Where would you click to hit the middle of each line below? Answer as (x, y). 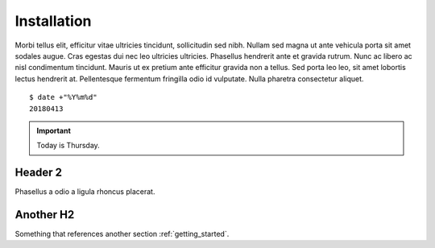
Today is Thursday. (68, 146)
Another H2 (45, 215)
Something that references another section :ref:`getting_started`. (122, 234)
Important (54, 130)
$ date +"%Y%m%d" (63, 97)
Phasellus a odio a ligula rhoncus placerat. (85, 192)
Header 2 (39, 173)
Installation (53, 21)
